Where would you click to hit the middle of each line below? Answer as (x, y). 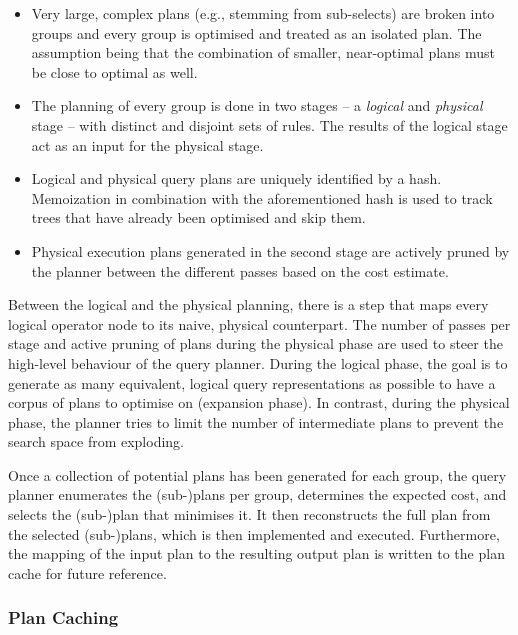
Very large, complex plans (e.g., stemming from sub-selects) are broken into (263, 13)
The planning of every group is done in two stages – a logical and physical (257, 105)
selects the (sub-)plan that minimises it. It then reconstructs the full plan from (249, 514)
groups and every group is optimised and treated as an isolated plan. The (256, 32)
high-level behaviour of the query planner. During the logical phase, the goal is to (258, 362)
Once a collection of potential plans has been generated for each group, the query (257, 474)
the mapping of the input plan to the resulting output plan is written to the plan (256, 553)
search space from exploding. (96, 441)
